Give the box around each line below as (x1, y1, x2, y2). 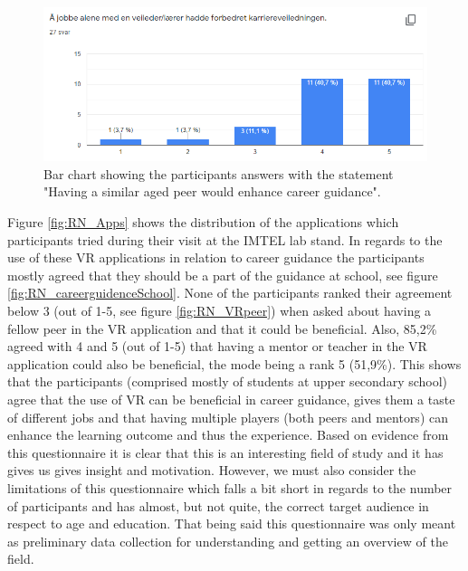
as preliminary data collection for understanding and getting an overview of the (7, 531, 448, 550)
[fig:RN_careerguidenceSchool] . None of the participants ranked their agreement (7, 283, 453, 302)
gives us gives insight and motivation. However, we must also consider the (7, 461, 416, 480)
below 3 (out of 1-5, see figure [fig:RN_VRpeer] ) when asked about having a (7, 301, 432, 320)
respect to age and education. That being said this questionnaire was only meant (7, 514, 456, 533)
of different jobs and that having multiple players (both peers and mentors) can (7, 407, 448, 426)
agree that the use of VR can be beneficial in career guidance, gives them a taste (7, 389, 455, 408)
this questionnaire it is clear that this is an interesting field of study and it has (7, 443, 444, 462)
